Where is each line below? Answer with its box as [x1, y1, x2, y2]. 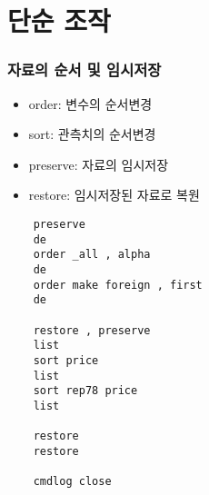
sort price [33, 353, 99, 367]
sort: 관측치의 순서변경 [28, 124, 156, 144]
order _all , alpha [33, 248, 151, 262]
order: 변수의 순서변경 [28, 94, 153, 113]
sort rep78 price [33, 384, 138, 398]
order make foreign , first [33, 278, 203, 292]
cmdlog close [33, 475, 112, 489]
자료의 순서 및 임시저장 [7, 58, 162, 81]
